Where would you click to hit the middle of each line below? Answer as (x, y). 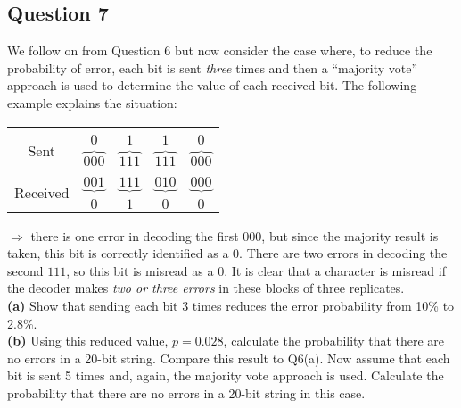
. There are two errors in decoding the (343, 253)
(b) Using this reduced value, (88, 341)
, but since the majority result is (350, 235)
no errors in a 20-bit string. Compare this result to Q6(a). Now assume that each (229, 358)
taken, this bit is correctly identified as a (118, 253)
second (25, 270)
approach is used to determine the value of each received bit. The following (212, 85)
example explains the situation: (92, 102)
